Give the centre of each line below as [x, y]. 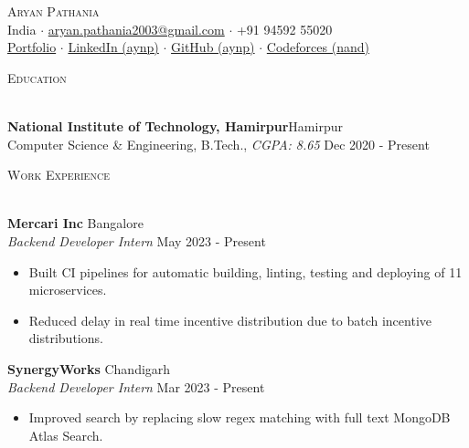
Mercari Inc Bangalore [75, 223]
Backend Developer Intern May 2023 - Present [137, 240]
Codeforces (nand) [318, 47]
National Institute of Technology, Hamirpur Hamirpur [175, 125]
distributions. [66, 338]
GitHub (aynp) [213, 47]
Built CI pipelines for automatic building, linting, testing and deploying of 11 [245, 271]
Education [37, 77]
